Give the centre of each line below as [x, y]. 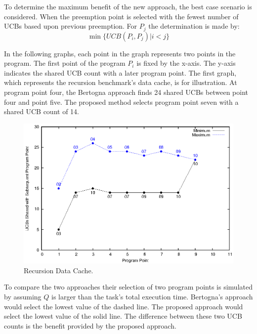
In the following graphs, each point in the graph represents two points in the [120, 53]
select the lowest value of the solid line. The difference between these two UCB [123, 316]
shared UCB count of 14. [42, 111]
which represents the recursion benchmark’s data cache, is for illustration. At [121, 82]
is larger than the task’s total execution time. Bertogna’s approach [152, 296]
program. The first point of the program [65, 63]
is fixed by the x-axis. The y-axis [186, 63]
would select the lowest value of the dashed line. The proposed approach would [124, 306]
